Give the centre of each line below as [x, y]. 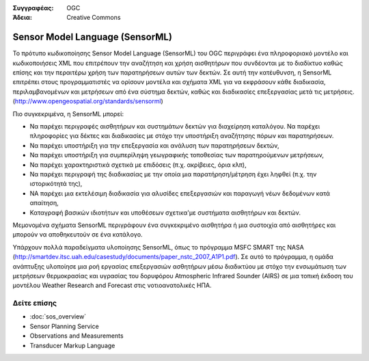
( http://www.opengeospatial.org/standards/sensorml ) [88, 101]
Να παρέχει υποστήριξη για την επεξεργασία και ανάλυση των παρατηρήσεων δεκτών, [154, 145]
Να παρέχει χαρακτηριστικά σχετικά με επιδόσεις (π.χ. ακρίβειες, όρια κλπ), [138, 165]
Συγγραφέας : [33, 8]
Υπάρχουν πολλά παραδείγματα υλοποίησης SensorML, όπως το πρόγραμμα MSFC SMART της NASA [158, 247]
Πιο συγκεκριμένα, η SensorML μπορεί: [68, 113]
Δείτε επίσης [35, 303]
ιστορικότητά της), [56, 184]
